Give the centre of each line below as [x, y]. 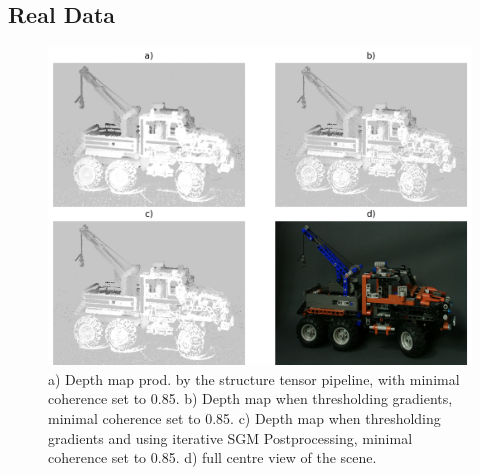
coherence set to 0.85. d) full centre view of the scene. [212, 457]
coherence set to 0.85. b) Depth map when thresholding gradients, [250, 398]
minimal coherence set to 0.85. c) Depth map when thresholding [244, 417]
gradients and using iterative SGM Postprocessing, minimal [230, 437]
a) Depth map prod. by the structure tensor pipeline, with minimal [254, 378]
